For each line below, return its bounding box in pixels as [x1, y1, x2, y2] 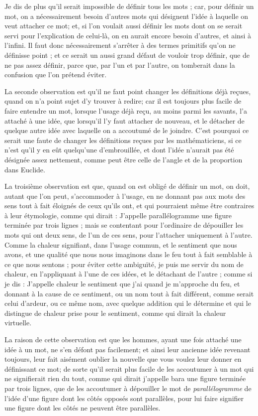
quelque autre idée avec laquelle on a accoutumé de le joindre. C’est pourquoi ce [4, 125, 249, 136]
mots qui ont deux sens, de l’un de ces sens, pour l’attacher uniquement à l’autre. [4, 230, 253, 240]
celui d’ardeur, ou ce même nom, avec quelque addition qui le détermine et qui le [4, 298, 251, 308]
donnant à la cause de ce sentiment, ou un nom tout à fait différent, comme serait [4, 288, 254, 298]
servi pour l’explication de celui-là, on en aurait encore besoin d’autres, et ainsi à [4, 30, 251, 40]
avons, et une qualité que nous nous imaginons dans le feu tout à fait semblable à [4, 249, 253, 260]
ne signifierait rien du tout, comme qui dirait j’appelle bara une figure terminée [4, 373, 246, 384]
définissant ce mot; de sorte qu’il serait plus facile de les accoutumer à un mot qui [4, 363, 254, 374]
